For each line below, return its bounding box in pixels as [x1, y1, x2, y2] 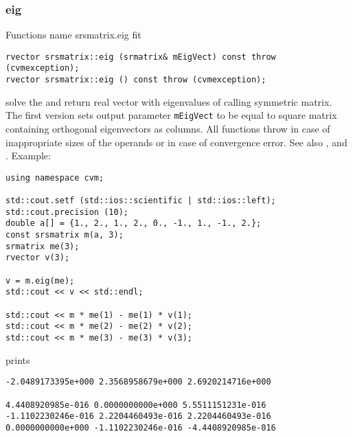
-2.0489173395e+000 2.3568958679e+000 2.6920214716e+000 [5, 377, 271, 387]
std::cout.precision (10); [5, 207, 128, 217]
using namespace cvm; [5, 172, 104, 183]
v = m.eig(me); [5, 275, 75, 286]
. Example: [5, 148, 51, 163]
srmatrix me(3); [5, 241, 80, 251]
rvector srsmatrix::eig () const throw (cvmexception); [5, 75, 266, 85]
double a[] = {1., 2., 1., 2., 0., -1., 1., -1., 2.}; [5, 218, 262, 229]
